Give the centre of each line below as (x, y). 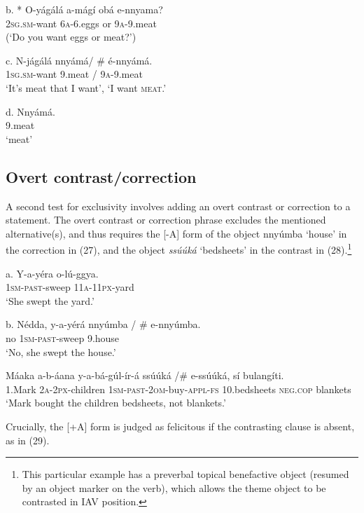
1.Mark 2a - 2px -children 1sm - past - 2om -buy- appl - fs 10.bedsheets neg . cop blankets (178, 389)
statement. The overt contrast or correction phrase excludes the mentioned (166, 220)
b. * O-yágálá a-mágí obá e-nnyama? (84, 9)
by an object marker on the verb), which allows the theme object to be (174, 487)
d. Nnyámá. (30, 111)
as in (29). (28, 440)
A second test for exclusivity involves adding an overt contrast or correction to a (178, 206)
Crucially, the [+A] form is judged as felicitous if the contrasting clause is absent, (180, 426)
